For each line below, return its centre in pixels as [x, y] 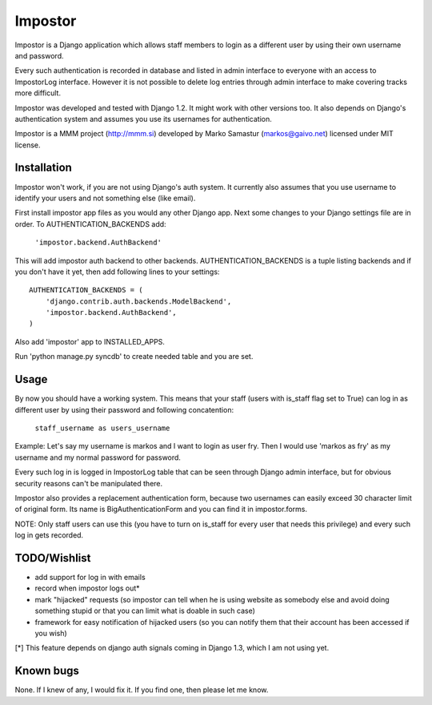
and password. [39, 55]
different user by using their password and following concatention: [124, 409]
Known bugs [47, 671]
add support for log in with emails [90, 577]
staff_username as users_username [102, 428]
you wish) [51, 633]
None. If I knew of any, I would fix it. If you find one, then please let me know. [142, 690]
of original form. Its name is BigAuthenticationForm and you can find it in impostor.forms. [161, 510]
